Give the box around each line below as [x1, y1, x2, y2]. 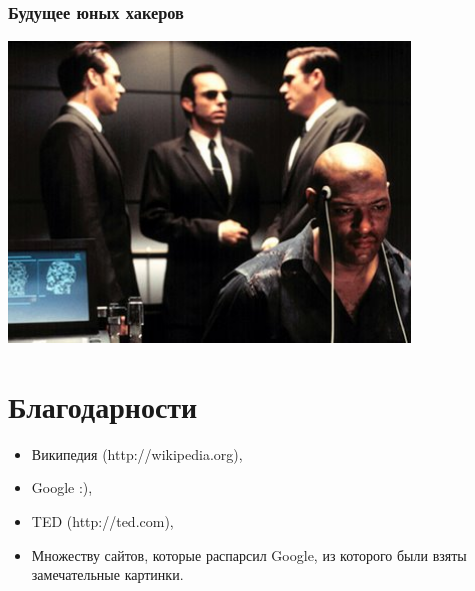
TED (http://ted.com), [31, 510, 174, 531]
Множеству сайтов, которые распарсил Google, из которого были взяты [31, 544, 467, 565]
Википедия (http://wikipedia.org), [31, 443, 243, 464]
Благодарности [8, 385, 198, 426]
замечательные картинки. [31, 564, 184, 585]
